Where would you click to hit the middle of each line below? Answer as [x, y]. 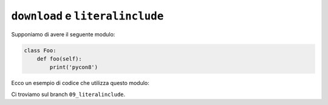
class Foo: [40, 50]
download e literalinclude [87, 16]
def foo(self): [59, 59]
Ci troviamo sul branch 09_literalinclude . [68, 94]
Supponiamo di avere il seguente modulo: [63, 34]
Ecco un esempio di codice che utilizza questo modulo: [80, 83]
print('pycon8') [74, 67]
